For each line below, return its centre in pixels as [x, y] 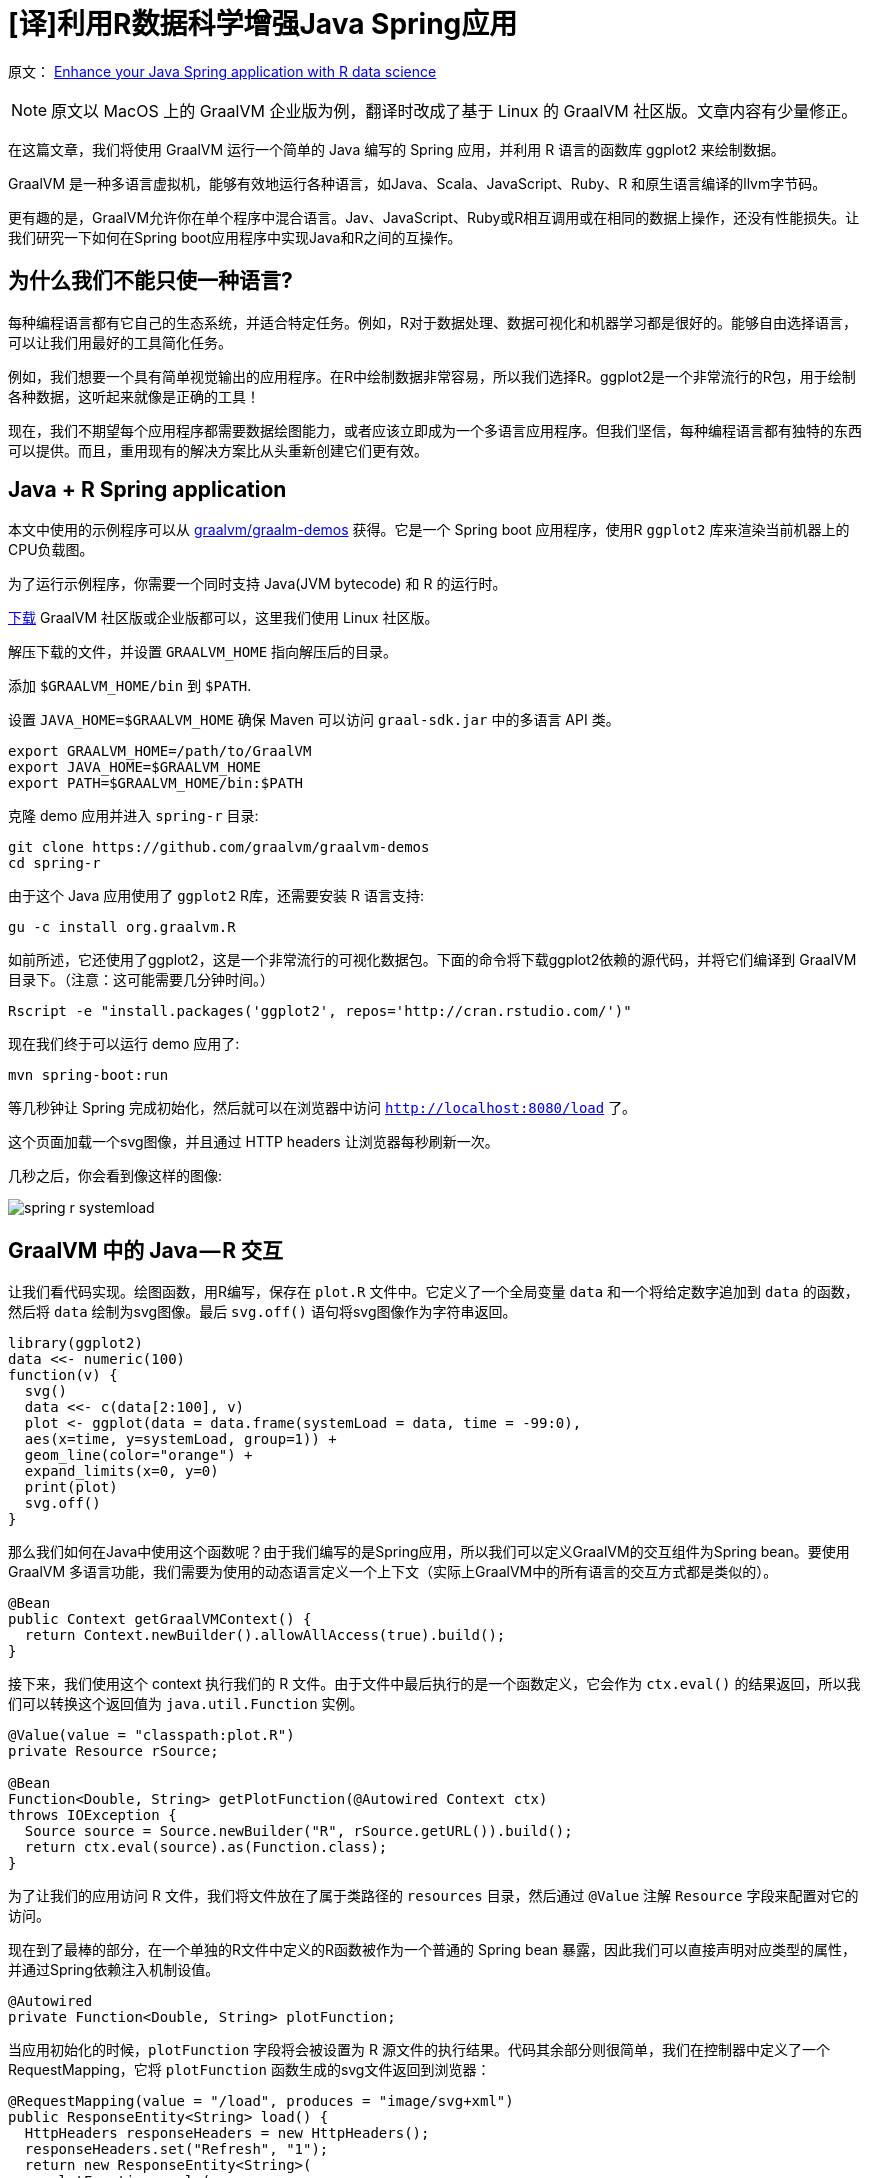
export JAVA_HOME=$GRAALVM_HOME [134, 767]
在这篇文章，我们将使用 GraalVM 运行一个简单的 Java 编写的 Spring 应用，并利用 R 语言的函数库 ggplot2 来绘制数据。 [396, 149]
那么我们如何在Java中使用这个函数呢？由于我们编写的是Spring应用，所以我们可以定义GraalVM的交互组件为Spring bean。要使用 [429, 1552]
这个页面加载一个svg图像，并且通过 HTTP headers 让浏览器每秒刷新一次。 [253, 1142]
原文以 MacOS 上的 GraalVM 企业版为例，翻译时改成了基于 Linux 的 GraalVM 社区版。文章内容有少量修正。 [454, 110]
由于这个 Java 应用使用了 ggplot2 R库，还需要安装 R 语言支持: [216, 896]
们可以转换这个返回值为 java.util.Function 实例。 [186, 1704]
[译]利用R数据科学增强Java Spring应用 [263, 24]
